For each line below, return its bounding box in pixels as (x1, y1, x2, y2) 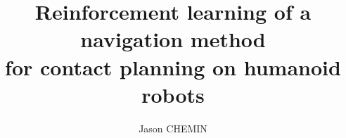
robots (141, 80, 205, 108)
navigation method (80, 25, 266, 54)
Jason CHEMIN (139, 120, 207, 135)
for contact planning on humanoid (5, 52, 341, 81)
